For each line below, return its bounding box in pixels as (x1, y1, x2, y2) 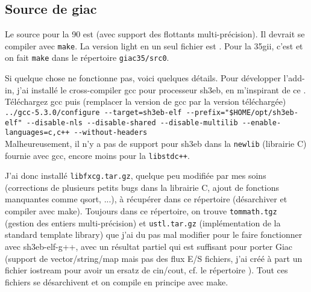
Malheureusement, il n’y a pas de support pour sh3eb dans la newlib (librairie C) (5, 137, 307, 149)
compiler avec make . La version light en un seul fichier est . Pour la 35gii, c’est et (5, 39, 303, 52)
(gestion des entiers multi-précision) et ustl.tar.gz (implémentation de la (5, 216, 281, 229)
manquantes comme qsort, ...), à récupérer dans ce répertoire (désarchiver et (5, 193, 287, 205)
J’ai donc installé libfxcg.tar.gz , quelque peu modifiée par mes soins (5, 169, 266, 182)
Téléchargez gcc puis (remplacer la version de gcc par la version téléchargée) (5, 95, 286, 108)
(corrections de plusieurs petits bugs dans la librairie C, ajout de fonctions (5, 181, 279, 193)
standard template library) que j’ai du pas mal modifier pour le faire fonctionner (5, 228, 303, 241)
